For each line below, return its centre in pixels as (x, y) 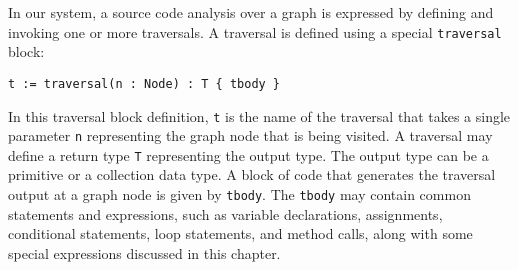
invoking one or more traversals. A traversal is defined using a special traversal (255, 31)
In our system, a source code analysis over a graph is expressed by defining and (251, 12)
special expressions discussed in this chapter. (144, 252)
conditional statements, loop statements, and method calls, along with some (240, 233)
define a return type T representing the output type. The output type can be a (248, 154)
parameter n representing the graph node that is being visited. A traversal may (250, 135)
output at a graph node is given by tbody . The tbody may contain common (239, 194)
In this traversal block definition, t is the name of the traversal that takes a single (259, 115)
